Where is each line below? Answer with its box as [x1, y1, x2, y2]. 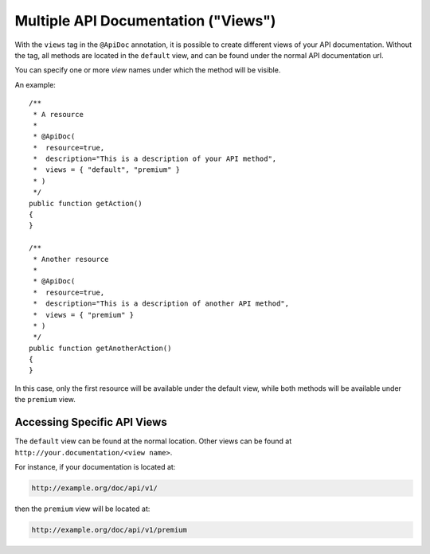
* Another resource [33, 255, 109, 263]
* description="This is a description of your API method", [33, 154, 277, 163]
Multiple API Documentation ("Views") [14, 12, 276, 29]
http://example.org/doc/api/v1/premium [31, 525, 187, 534]
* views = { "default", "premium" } [33, 166, 181, 174]
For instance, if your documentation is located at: [14, 462, 176, 471]
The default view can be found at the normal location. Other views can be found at [14, 436, 292, 446]
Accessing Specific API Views [14, 416, 167, 429]
